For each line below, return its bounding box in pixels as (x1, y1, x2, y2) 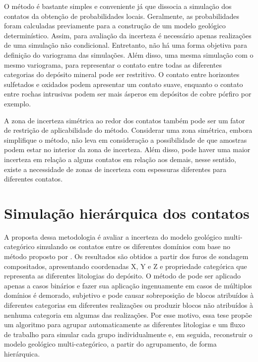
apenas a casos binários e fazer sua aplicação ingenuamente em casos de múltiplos (4, 280, 252, 290)
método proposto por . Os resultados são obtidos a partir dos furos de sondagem (4, 251, 249, 261)
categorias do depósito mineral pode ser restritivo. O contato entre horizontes (4, 69, 240, 80)
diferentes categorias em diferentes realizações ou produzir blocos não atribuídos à (4, 299, 253, 310)
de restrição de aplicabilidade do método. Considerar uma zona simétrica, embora (4, 125, 253, 135)
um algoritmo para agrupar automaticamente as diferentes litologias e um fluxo (4, 319, 245, 330)
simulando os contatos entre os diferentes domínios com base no (37, 241, 230, 252)
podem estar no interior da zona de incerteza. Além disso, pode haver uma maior (4, 144, 251, 155)
